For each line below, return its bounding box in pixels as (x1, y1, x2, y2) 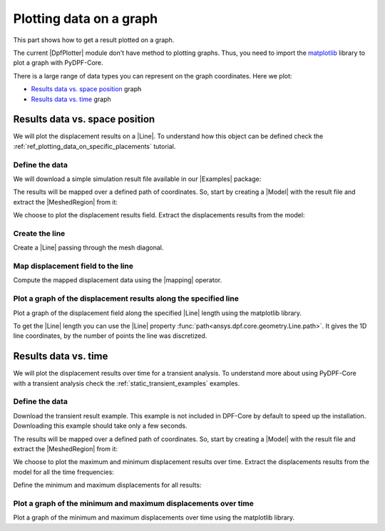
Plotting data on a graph (13, 11, 158, 26)
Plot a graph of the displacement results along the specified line (13, 294, 239, 304)
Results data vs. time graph (31, 95, 112, 103)
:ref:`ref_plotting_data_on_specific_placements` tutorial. (13, 142, 176, 150)
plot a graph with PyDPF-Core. (13, 58, 103, 67)
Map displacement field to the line (13, 261, 133, 271)
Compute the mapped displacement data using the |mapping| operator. (13, 276, 222, 284)
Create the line (13, 228, 66, 238)
